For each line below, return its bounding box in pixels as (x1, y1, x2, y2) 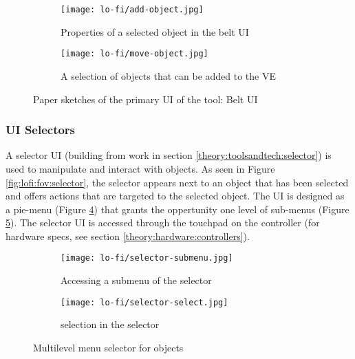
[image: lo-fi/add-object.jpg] (61, 5, 204, 14)
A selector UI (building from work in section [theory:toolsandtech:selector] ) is (6, 148, 332, 162)
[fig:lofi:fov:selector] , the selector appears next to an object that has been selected (6, 175, 349, 189)
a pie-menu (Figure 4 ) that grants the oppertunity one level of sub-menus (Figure (6, 202, 349, 216)
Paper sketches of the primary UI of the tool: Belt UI (33, 91, 258, 106)
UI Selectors (6, 121, 76, 138)
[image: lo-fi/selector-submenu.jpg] (61, 253, 233, 263)
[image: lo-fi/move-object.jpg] (61, 49, 208, 59)
